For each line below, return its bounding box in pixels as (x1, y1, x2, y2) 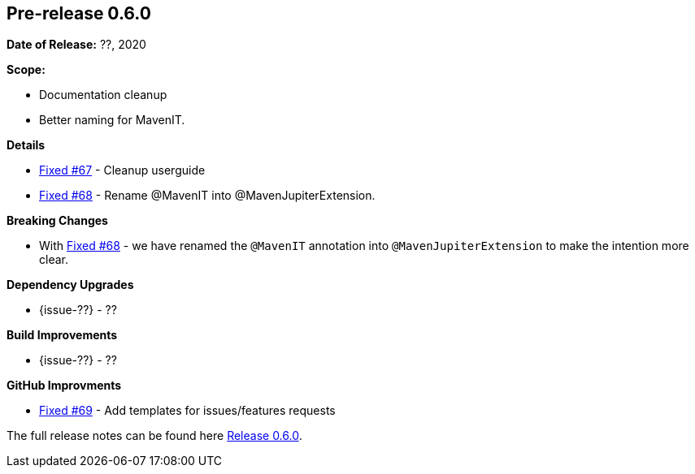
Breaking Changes (7, 213, 108, 228)
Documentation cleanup (39, 88, 167, 102)
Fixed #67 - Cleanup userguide (39, 163, 206, 178)
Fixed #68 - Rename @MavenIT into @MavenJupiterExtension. (39, 188, 376, 203)
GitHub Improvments (7, 378, 122, 393)
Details (7, 138, 46, 153)
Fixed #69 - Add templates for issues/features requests (39, 403, 336, 418)
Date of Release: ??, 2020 (7, 37, 146, 52)
